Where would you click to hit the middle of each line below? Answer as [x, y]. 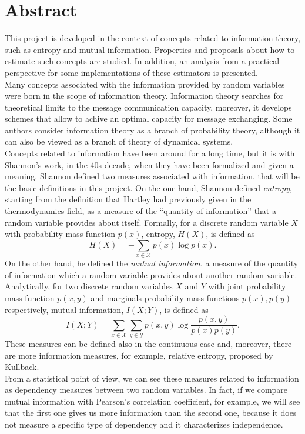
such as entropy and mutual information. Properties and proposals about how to [150, 49]
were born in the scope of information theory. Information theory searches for [144, 96]
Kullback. [22, 367]
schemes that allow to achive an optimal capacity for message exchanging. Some [149, 118]
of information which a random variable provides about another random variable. [151, 274]
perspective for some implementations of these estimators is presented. [131, 72]
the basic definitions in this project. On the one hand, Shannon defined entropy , [148, 187]
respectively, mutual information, [64, 309]
